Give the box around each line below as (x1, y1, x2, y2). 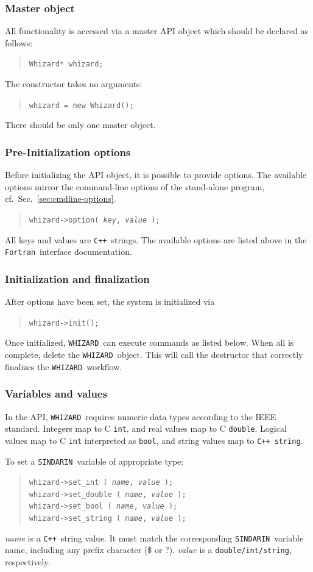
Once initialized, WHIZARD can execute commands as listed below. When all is (5, 336, 294, 349)
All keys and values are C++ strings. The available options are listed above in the (5, 233, 307, 246)
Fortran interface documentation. (5, 245, 132, 258)
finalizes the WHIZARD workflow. (5, 360, 122, 373)
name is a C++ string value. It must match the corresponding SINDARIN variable (5, 531, 304, 544)
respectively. (5, 556, 51, 568)
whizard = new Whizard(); (29, 101, 134, 110)
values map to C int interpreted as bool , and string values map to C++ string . (5, 434, 303, 446)
